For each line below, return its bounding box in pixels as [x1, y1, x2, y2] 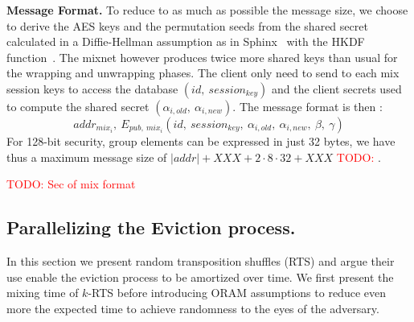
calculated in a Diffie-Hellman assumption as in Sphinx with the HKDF [6, 33, 365, 50]
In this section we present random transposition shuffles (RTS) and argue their [6, 252, 395, 269]
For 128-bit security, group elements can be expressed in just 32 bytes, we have [6, 132, 396, 149]
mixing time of [6, 284, 79, 301]
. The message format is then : [232, 97, 383, 114]
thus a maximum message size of [6, 148, 167, 165]
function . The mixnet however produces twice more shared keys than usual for [6, 48, 398, 65]
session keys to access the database [6, 80, 178, 97]
